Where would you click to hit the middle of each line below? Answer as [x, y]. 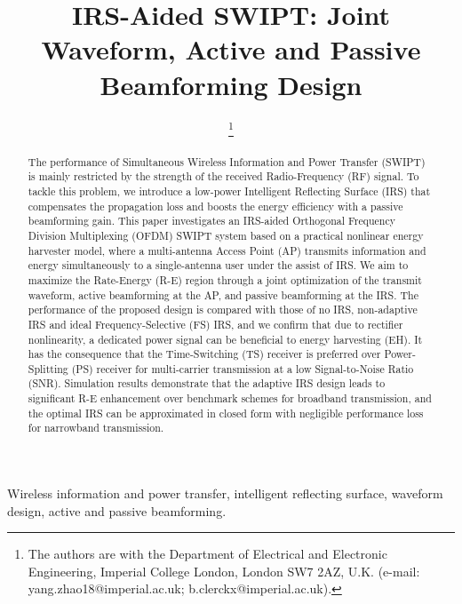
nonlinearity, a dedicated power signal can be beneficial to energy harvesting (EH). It [225, 339]
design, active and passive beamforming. [117, 510]
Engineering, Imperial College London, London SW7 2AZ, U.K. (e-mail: [224, 571]
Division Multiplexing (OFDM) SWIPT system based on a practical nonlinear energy [226, 235]
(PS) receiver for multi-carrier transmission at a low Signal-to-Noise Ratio [243, 368]
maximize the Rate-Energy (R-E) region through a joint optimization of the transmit [225, 279]
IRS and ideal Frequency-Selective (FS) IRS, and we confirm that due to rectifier [215, 324]
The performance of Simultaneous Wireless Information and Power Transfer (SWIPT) [227, 161]
